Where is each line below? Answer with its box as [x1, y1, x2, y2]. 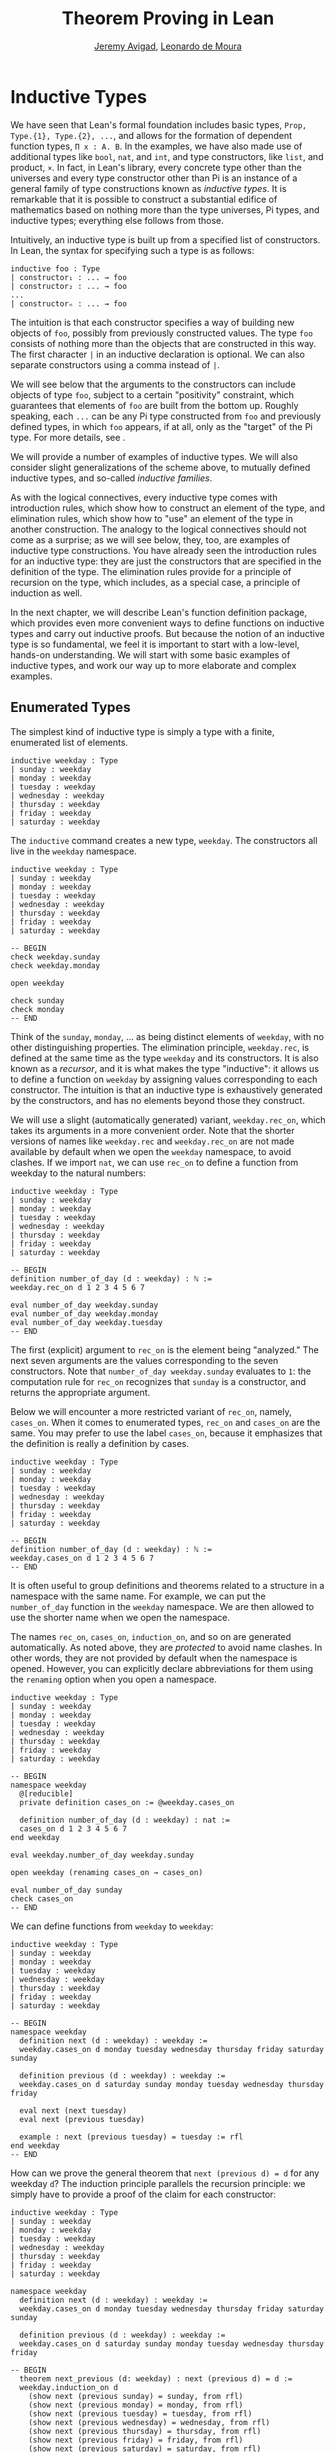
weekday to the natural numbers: [10, 1167, 147, 1179]
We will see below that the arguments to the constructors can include [10, 378, 297, 390]
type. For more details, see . [10, 431, 126, 443]
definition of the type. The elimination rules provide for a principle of [10, 565, 292, 577]
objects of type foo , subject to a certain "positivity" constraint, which [10, 388, 295, 401]
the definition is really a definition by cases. [10, 1437, 190, 1449]
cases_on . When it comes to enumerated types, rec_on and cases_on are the [10, 1416, 321, 1428]
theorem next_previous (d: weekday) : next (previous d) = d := [19, 2373, 293, 2384]
